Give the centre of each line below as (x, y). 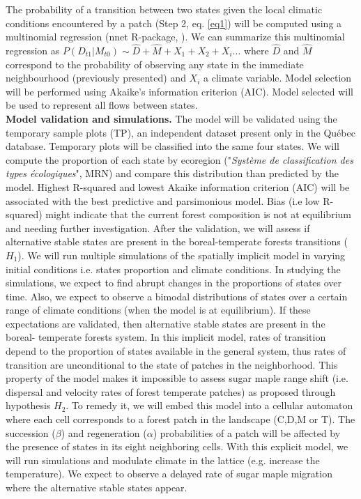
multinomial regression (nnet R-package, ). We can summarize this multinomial (175, 37)
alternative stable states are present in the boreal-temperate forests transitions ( (177, 241)
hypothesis (28, 405)
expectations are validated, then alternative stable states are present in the (166, 323)
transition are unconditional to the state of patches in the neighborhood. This (172, 364)
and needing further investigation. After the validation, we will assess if (158, 228)
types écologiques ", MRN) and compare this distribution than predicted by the (172, 173)
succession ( (31, 432)
